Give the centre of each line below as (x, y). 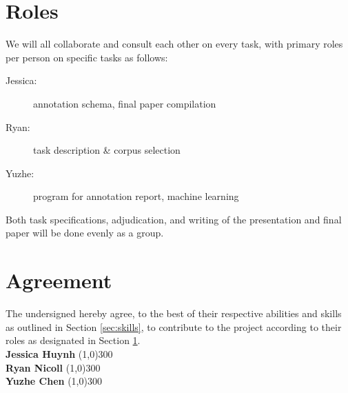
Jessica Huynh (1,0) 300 (59, 353)
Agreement (59, 280)
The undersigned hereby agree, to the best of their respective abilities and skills (174, 313)
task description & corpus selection (107, 150)
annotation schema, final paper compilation (125, 103)
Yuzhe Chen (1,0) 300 (54, 381)
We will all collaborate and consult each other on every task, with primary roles (174, 44)
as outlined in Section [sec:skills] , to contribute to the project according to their (174, 326)
